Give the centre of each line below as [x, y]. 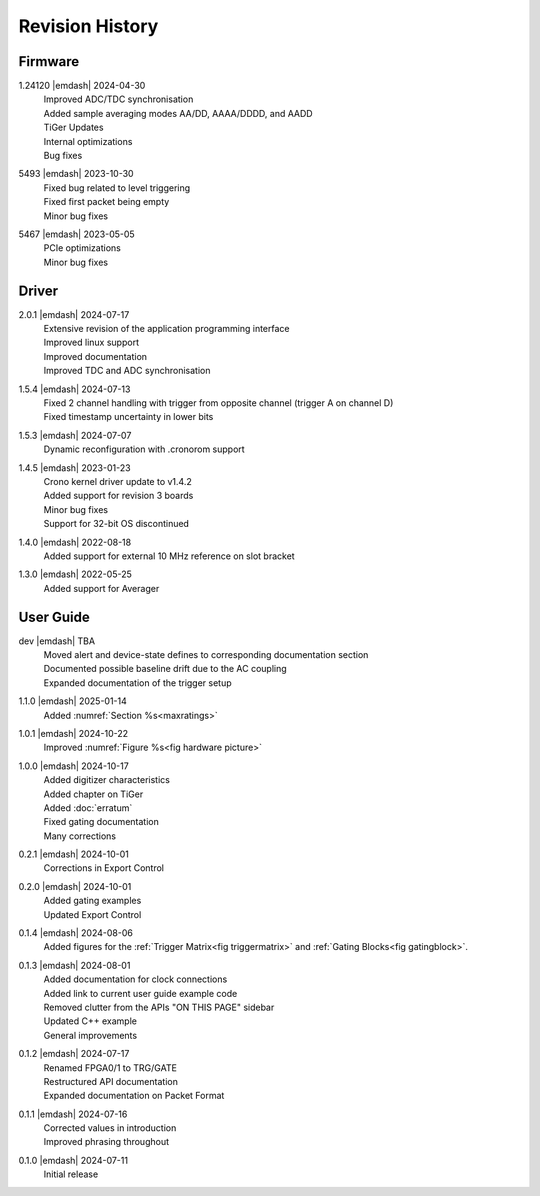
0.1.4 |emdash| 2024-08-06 [76, 933]
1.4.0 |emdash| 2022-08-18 [75, 542]
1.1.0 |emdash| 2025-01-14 [72, 701]
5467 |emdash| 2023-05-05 [76, 234]
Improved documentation [95, 356]
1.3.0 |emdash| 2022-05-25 [75, 574]
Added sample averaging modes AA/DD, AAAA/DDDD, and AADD [178, 113]
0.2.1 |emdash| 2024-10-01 [73, 854]
